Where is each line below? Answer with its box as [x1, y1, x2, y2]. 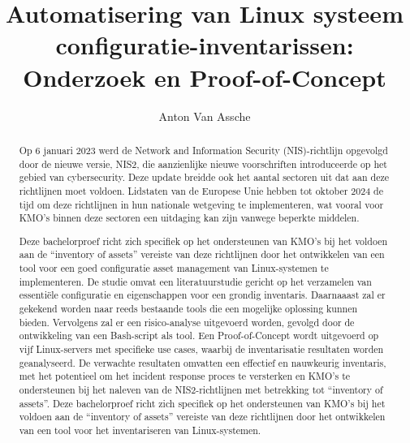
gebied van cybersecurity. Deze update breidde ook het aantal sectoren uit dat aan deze [19, 170, 390, 184]
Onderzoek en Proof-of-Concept [23, 60, 386, 93]
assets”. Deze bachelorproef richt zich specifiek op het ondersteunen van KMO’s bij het [19, 396, 386, 410]
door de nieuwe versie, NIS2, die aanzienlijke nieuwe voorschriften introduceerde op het [19, 157, 387, 170]
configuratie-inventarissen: [55, 28, 354, 62]
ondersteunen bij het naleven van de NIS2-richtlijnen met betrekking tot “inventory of [19, 382, 383, 396]
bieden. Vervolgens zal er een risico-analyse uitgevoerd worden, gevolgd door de [19, 315, 355, 329]
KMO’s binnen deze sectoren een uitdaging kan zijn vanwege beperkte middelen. [19, 211, 360, 225]
